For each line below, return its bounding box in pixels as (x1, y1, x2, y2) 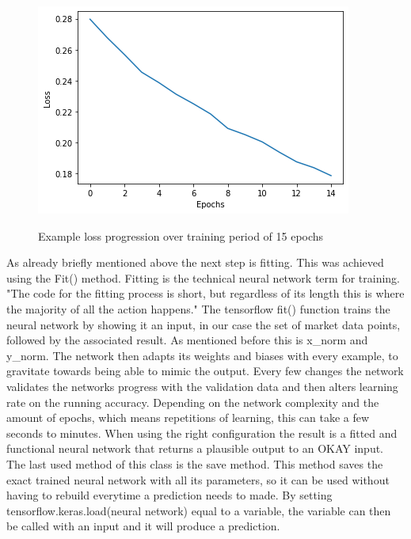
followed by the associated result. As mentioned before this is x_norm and (6, 332, 368, 348)
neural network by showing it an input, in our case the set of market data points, (6, 316, 401, 332)
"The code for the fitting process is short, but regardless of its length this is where (6, 285, 405, 302)
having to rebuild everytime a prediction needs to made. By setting (6, 487, 333, 503)
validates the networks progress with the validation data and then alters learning (6, 378, 398, 394)
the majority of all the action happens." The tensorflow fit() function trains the (6, 300, 390, 317)
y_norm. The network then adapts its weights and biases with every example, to (6, 347, 398, 363)
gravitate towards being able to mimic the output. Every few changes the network (6, 362, 404, 379)
